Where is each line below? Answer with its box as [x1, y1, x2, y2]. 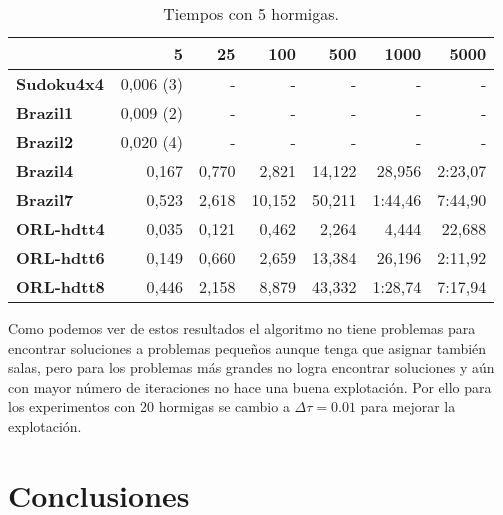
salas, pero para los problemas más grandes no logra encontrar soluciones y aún [8, 357, 495, 378]
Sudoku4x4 [16, 72, 104, 95]
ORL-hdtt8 [16, 275, 105, 298]
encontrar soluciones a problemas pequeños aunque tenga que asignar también [8, 337, 487, 358]
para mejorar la [360, 396, 456, 417]
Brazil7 [16, 188, 74, 211]
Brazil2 [16, 130, 74, 153]
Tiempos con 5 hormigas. [163, 2, 339, 25]
